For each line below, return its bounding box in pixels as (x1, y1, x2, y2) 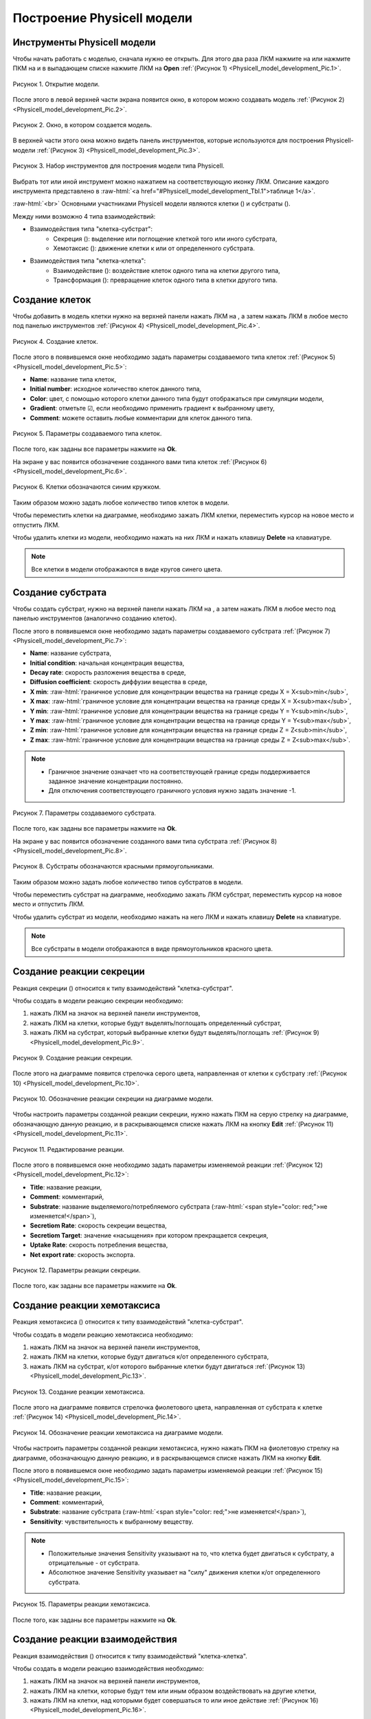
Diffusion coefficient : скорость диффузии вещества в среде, (30, 678, 207, 686)
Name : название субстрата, (30, 649, 111, 657)
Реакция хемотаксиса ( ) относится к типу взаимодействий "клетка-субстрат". (12, 1317, 244, 1326)
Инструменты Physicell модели (12, 36, 156, 48)
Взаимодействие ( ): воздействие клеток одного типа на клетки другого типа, (53, 266, 281, 274)
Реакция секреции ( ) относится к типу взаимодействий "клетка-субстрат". (12, 984, 234, 992)
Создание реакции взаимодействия (12, 1634, 178, 1645)
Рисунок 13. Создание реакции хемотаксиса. (12, 1388, 146, 1396)
